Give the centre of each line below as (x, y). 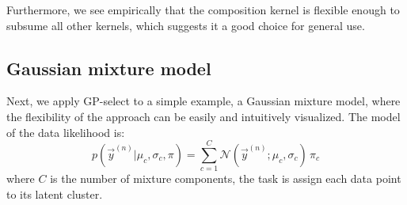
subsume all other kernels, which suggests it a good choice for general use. (186, 25)
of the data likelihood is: (66, 132)
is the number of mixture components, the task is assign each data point (226, 178)
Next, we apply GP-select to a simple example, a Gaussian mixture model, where (203, 101)
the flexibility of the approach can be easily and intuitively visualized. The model (203, 116)
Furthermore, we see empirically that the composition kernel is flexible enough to (203, 9)
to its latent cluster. (55, 194)
